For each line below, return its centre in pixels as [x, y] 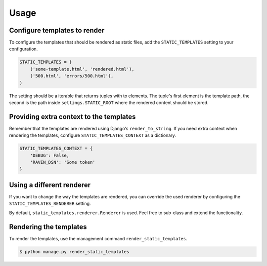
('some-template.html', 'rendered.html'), [82, 69]
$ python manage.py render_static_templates [74, 251]
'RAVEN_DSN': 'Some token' [63, 162]
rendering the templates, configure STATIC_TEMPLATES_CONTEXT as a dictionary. [93, 135]
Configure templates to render [57, 30]
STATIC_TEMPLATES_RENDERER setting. [50, 204]
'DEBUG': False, [49, 155]
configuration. [23, 49]
